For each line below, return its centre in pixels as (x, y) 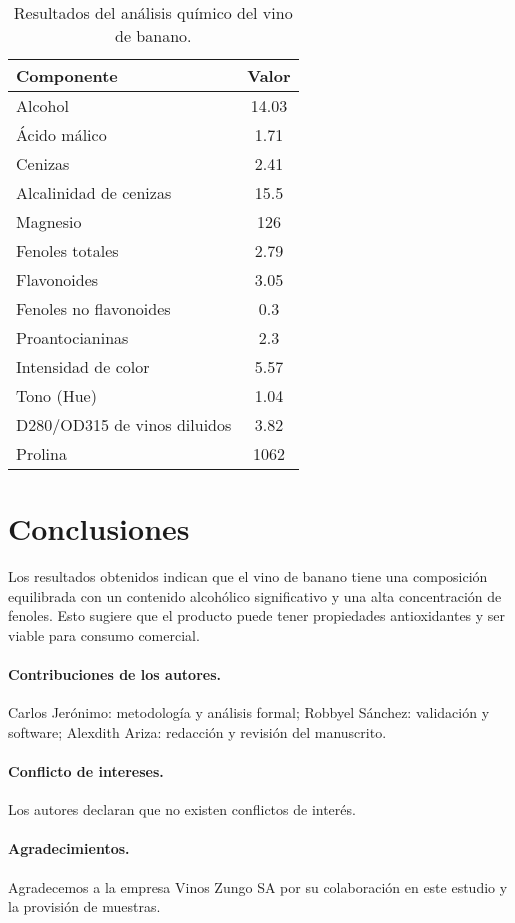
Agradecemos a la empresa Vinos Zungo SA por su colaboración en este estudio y (258, 886)
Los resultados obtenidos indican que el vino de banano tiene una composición (248, 576)
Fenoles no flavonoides (93, 308)
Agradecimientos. (69, 848)
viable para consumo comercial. (104, 634)
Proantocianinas (72, 337)
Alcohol (42, 105)
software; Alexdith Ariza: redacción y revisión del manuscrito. (197, 731)
